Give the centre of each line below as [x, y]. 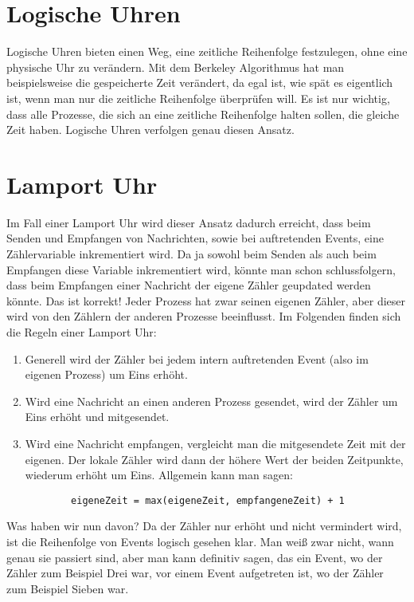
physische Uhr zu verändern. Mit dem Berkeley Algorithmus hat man [176, 67]
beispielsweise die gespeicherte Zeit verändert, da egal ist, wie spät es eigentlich [200, 83]
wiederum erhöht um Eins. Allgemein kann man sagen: [159, 475]
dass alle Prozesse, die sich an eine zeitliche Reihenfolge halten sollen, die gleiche [203, 114]
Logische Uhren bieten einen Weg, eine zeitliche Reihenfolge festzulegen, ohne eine [207, 51]
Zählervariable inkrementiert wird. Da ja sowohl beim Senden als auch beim [191, 254]
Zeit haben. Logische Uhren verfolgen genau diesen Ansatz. [150, 130]
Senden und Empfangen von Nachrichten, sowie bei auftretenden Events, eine [195, 238]
